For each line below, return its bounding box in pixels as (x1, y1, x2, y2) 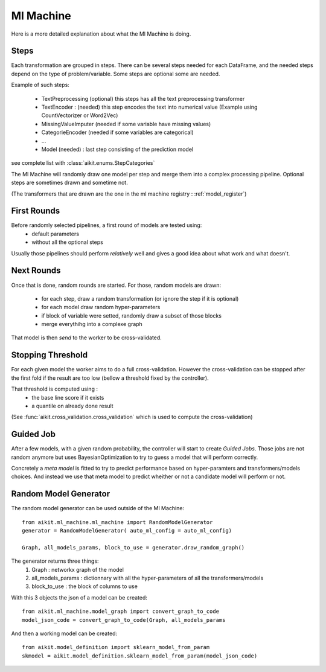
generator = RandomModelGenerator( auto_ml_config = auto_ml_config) (22, 527, 232, 534)
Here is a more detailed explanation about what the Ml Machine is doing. (11, 30, 191, 37)
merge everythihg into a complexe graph (41, 321, 143, 328)
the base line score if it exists (31, 394, 104, 401)
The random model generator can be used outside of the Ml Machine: (11, 505, 184, 512)
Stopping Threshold (11, 350, 88, 360)
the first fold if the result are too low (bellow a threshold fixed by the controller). (11, 374, 209, 382)
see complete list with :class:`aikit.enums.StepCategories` (11, 159, 155, 167)
